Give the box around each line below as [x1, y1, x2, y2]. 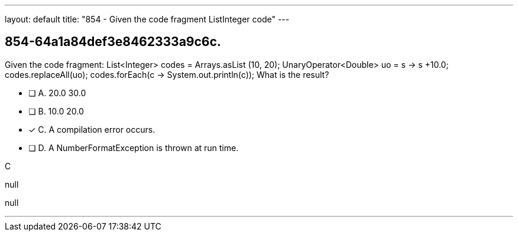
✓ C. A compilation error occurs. [28, 124, 156, 135]
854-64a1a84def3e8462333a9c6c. [5, 34, 221, 50]
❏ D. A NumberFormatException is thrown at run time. [28, 142, 239, 153]
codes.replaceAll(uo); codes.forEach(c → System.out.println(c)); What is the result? [5, 69, 329, 80]
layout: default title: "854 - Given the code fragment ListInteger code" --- [5, 14, 290, 24]
